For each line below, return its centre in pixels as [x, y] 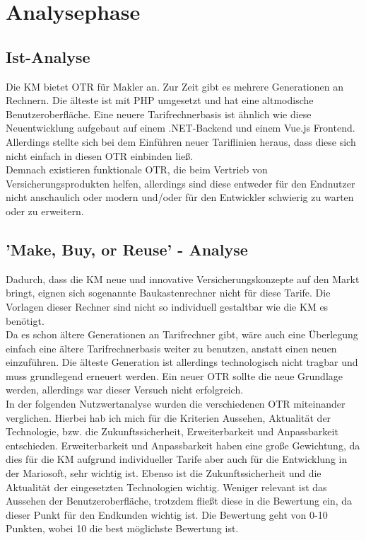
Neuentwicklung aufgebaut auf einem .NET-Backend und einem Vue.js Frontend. [181, 128]
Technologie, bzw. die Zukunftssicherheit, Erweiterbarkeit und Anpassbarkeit [172, 431]
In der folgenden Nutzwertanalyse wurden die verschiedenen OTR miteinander [176, 404]
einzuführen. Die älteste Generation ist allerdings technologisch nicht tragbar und [182, 362]
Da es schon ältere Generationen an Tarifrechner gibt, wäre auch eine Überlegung [182, 334]
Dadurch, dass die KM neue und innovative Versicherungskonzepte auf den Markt [183, 278]
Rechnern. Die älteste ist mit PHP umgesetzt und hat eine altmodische [160, 100]
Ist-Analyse [48, 56]
